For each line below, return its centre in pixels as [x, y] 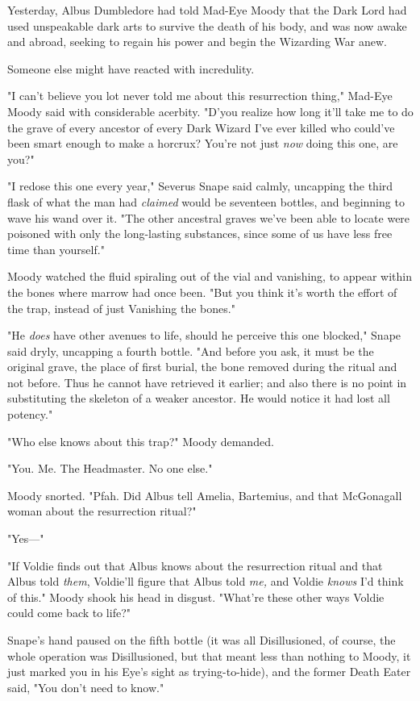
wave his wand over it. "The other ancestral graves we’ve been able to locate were [209, 217]
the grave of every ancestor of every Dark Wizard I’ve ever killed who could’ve [201, 127]
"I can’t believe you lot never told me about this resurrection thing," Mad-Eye [200, 96]
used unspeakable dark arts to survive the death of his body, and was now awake [207, 25]
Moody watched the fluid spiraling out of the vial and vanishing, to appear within [210, 276]
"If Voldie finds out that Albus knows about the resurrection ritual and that [195, 565]
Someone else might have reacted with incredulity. [131, 68]
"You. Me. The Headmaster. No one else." [110, 468]
